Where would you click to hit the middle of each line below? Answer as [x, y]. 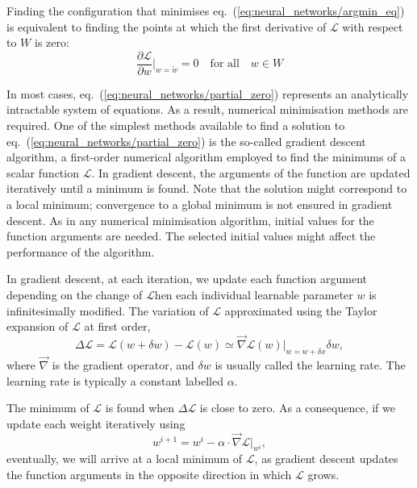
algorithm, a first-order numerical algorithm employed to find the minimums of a [206, 157]
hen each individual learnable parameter [254, 294]
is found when [140, 408]
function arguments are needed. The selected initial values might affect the [191, 236]
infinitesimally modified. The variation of [108, 310]
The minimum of [48, 408]
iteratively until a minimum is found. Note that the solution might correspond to [207, 188]
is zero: [52, 42]
